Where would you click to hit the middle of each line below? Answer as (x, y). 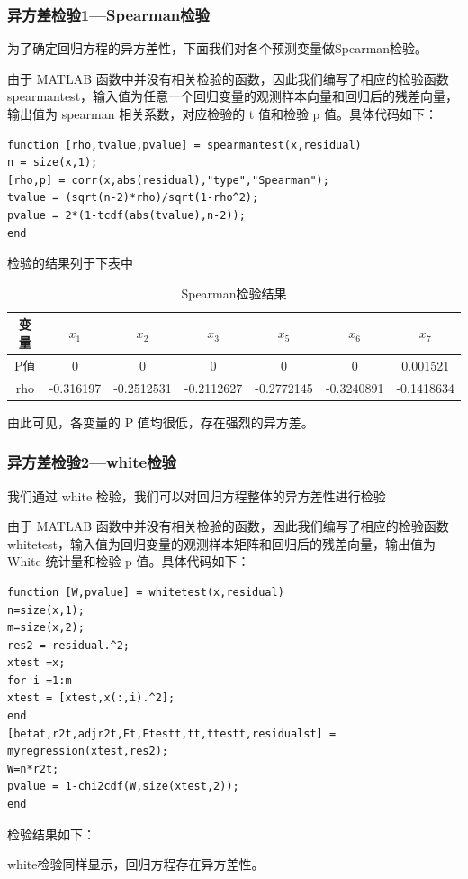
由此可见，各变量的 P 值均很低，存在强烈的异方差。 (161, 421)
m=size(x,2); (46, 628)
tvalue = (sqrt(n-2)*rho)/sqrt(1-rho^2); (133, 198)
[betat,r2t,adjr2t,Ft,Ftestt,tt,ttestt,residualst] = (172, 733)
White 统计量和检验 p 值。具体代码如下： (129, 561)
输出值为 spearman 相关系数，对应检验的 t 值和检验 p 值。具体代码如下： (223, 114)
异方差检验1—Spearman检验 (108, 14)
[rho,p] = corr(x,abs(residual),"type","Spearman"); (168, 180)
